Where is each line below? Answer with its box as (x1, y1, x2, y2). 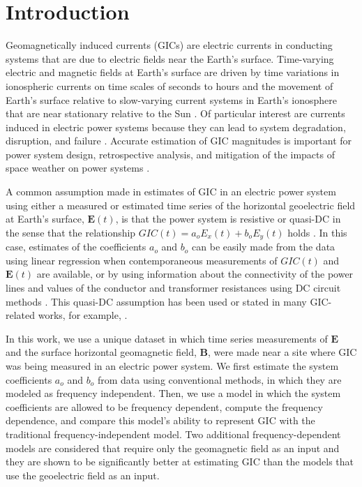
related (6, 308, 36, 322)
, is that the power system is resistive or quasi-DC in (115, 211, 341, 226)
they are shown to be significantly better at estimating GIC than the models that (6, 454, 354, 469)
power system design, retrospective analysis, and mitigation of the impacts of (6, 147, 335, 161)
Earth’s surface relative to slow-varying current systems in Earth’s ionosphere (6, 92, 337, 107)
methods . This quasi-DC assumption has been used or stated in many (6, 294, 307, 308)
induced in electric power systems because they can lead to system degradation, (6, 119, 346, 134)
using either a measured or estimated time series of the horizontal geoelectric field (6, 197, 356, 212)
